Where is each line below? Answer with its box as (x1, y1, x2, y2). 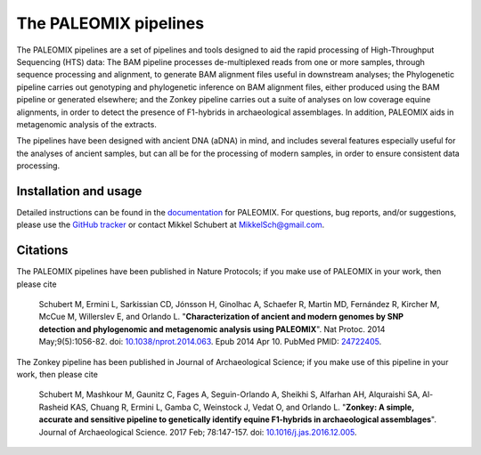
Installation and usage (16, 183, 143, 199)
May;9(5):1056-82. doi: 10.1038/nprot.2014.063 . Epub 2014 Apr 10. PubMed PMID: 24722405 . (38, 337, 382, 347)
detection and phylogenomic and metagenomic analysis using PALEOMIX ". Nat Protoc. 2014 (38, 323, 386, 334)
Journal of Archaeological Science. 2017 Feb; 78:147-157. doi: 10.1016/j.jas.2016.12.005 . (38, 427, 357, 437)
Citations (16, 243, 69, 258)
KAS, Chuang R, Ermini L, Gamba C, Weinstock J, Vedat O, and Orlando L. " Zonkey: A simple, (69, 402, 414, 412)
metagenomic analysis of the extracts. (16, 118, 158, 129)
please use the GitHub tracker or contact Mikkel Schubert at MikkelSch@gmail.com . (16, 219, 325, 231)
